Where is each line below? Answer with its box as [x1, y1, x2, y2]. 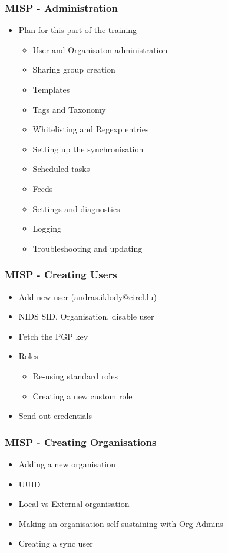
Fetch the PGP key [18, 330, 88, 342]
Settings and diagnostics [32, 202, 120, 214]
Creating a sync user [18, 537, 93, 549]
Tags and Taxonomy [32, 103, 106, 115]
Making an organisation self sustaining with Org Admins [18, 517, 223, 529]
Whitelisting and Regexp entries [32, 123, 149, 135]
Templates [32, 83, 70, 95]
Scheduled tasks [32, 162, 90, 175]
